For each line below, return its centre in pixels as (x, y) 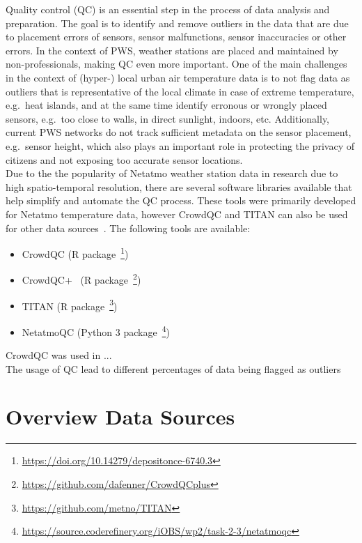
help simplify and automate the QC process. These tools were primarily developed (181, 200)
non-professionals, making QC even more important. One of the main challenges (176, 64)
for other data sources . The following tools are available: (128, 228)
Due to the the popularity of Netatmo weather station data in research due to (172, 173)
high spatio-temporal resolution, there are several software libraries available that (179, 186)
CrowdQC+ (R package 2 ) (81, 278)
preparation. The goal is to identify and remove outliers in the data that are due (177, 23)
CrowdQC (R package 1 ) (75, 253)
